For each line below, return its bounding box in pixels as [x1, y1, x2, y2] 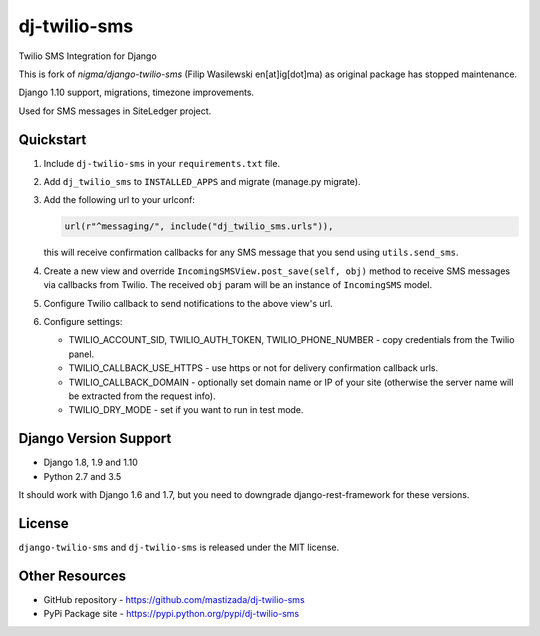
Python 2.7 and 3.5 [43, 470, 122, 482]
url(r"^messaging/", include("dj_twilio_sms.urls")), [64, 221, 334, 232]
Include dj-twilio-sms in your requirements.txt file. [43, 157, 280, 169]
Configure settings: [43, 315, 123, 327]
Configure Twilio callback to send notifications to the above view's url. [43, 297, 334, 309]
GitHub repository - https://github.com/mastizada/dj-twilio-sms [43, 593, 305, 605]
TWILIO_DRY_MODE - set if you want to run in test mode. [68, 404, 304, 416]
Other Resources [18, 567, 127, 584]
